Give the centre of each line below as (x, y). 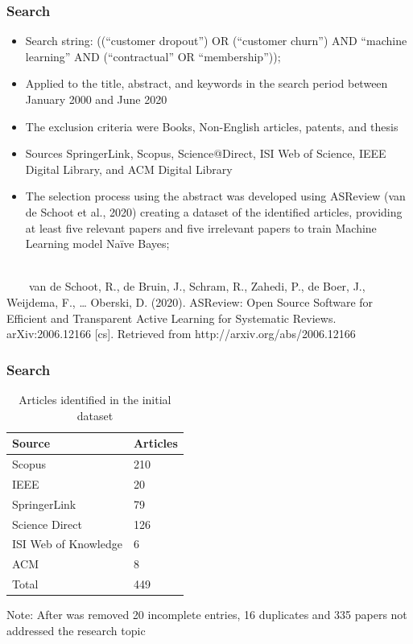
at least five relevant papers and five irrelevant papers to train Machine (201, 227)
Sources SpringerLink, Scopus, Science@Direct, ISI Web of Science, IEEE (206, 153)
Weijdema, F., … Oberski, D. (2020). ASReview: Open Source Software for (190, 301)
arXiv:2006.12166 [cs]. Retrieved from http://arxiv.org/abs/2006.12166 (181, 334)
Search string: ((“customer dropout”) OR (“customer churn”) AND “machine (216, 41)
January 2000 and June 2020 (96, 99)
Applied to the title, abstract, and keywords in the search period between (206, 83)
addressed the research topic (76, 630)
